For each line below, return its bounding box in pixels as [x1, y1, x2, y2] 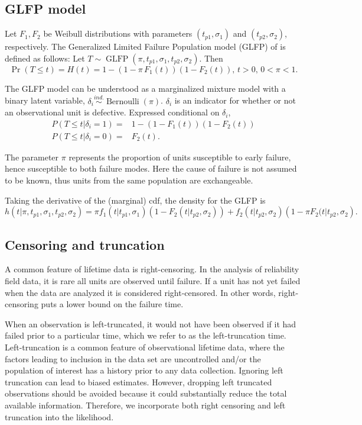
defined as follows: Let [5, 51, 85, 64]
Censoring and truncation [5, 235, 165, 253]
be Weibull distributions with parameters [43, 27, 193, 40]
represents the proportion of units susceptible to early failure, [69, 150, 291, 163]
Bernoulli [106, 97, 139, 106]
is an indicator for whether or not [174, 94, 296, 107]
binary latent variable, [5, 94, 85, 107]
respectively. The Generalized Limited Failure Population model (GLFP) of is [5, 40, 286, 53]
